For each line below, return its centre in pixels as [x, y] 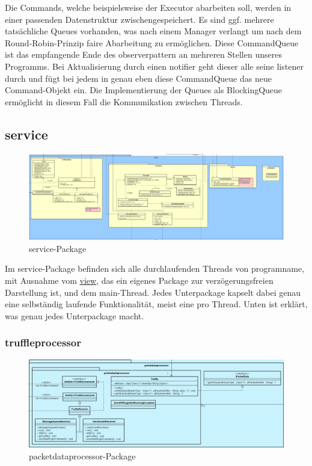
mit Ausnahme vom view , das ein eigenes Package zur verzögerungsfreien [139, 280]
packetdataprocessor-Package [82, 455]
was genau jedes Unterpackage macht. [75, 315]
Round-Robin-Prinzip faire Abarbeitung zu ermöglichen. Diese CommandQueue [152, 42]
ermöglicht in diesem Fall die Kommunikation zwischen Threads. [124, 101]
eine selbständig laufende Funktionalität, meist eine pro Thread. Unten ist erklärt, [156, 304]
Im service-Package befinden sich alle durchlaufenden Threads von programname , [155, 268]
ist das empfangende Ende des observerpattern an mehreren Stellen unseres [143, 54]
